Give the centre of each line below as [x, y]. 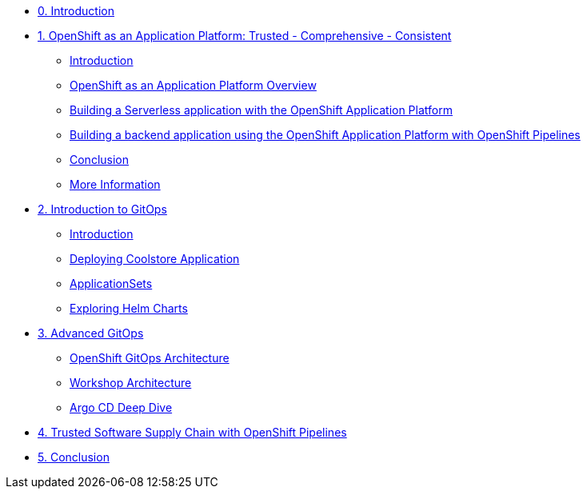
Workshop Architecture [131, 383]
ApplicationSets [111, 283]
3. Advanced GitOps [91, 333]
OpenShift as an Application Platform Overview [193, 85]
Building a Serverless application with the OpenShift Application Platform [261, 110]
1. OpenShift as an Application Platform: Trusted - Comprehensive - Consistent [245, 36]
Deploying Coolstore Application [155, 259]
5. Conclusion [74, 457]
